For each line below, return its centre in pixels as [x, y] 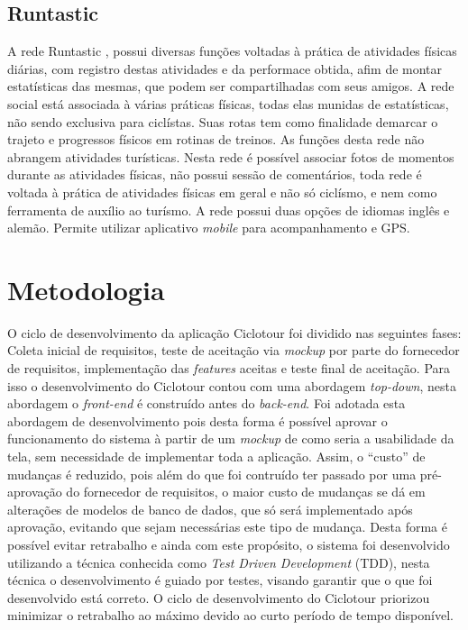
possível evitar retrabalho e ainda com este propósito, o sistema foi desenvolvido [229, 544]
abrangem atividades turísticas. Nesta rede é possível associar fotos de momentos [231, 156]
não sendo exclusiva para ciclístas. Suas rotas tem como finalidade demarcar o [223, 121]
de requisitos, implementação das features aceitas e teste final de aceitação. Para [229, 368]
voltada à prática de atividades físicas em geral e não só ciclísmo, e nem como [222, 192]
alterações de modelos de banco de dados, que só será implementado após [210, 509]
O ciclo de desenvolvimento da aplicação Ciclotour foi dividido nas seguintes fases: [234, 332]
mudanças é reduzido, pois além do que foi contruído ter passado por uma [212, 474]
